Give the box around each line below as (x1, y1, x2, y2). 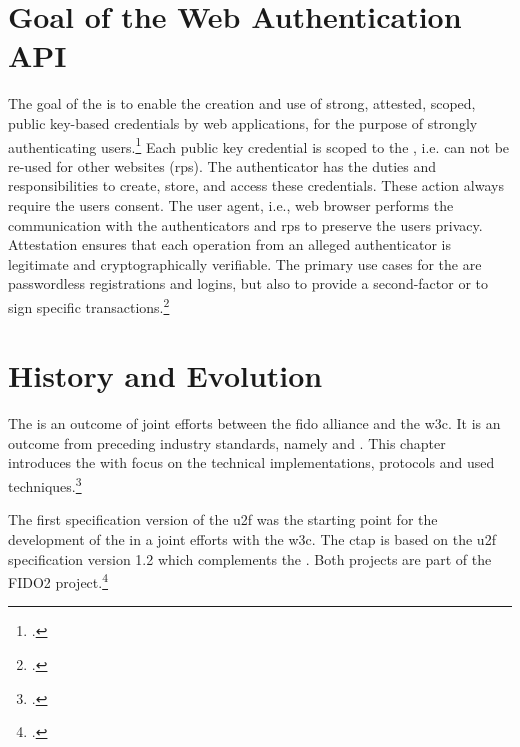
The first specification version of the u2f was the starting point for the (8, 509, 438, 530)
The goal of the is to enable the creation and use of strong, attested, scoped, (8, 93, 476, 114)
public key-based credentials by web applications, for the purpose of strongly (8, 112, 478, 133)
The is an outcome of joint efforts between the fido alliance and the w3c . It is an (8, 413, 501, 434)
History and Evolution (8, 355, 323, 396)
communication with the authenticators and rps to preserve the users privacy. (8, 214, 483, 235)
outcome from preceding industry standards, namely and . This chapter (8, 432, 446, 453)
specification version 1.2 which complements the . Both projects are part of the (8, 548, 492, 569)
